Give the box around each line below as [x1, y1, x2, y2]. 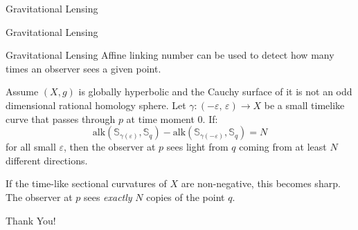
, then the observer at [64, 140, 156, 154]
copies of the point [146, 189, 225, 204]
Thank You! [6, 213, 56, 227]
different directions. [6, 153, 88, 167]
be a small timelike [264, 97, 345, 112]
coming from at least [239, 140, 327, 154]
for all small [6, 140, 56, 154]
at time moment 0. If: [126, 111, 218, 126]
